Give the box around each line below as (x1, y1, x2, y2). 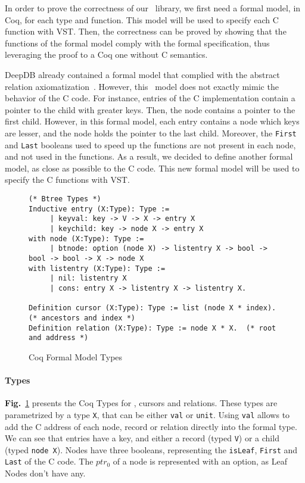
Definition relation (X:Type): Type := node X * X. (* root (29, 323, 276, 332)
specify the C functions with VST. (5, 173, 130, 186)
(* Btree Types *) (29, 195, 101, 204)
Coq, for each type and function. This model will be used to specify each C (5, 13, 279, 26)
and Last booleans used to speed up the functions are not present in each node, (5, 138, 296, 151)
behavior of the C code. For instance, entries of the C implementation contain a (5, 92, 295, 104)
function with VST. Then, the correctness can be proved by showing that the (5, 25, 287, 38)
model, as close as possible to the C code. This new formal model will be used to (5, 161, 300, 174)
